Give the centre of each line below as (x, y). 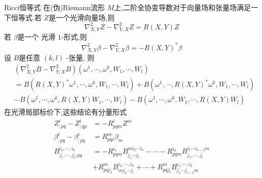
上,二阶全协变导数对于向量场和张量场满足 (182, 7)
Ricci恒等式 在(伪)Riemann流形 (54, 7)
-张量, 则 (80, 58)
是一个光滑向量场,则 (82, 17)
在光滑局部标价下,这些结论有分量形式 (65, 112)
